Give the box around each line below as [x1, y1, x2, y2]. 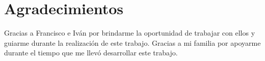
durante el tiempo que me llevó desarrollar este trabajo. [4, 47, 178, 58]
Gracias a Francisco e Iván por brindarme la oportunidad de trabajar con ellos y [4, 27, 255, 38]
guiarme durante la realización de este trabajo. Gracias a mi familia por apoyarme [4, 37, 261, 48]
